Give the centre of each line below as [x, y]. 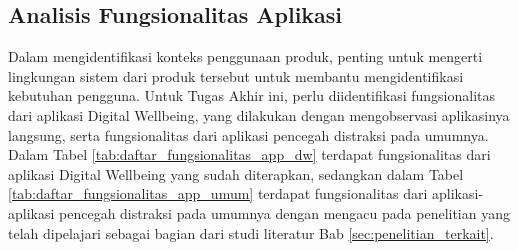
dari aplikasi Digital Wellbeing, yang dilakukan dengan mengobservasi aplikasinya [259, 114]
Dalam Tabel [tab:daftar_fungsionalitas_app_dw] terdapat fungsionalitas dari [249, 154]
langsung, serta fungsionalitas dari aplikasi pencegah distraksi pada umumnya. [248, 134]
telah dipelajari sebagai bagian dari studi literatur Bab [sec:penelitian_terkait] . [251, 232]
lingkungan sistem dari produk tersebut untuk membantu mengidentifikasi [236, 75]
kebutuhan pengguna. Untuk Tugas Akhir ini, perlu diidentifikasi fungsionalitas [252, 95]
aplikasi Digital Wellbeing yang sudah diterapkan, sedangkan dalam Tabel [236, 173]
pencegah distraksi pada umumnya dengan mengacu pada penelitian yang [284, 212]
